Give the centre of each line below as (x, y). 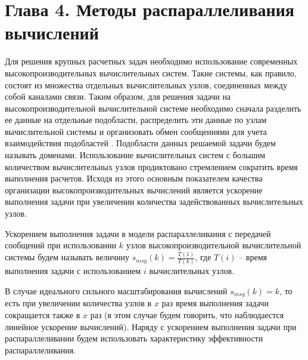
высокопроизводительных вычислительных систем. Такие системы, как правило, (151, 73)
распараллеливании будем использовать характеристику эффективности (134, 338)
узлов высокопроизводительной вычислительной (214, 245)
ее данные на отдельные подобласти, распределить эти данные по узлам (136, 120)
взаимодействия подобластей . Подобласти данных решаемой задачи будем (140, 143)
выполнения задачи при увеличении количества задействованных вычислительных (154, 201)
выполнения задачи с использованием (73, 271)
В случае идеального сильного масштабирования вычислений (116, 291)
